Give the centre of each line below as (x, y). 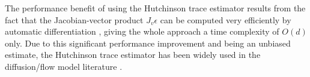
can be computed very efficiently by (226, 19)
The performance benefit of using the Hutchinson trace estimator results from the (155, 8)
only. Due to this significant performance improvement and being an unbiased (148, 43)
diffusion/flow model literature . (64, 66)
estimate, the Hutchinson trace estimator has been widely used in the (133, 55)
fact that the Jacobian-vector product (74, 19)
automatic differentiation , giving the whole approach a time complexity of (142, 31)
